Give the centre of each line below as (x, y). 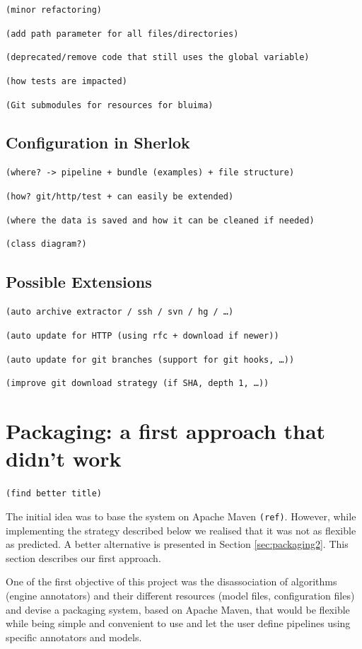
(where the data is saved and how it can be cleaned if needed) (160, 220)
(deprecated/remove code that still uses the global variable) (158, 58)
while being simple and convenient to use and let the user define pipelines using (178, 623)
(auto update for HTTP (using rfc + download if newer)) (142, 335)
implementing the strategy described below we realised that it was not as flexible (181, 530)
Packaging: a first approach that (166, 431)
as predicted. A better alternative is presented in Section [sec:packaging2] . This (177, 544)
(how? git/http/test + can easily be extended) (120, 197)
